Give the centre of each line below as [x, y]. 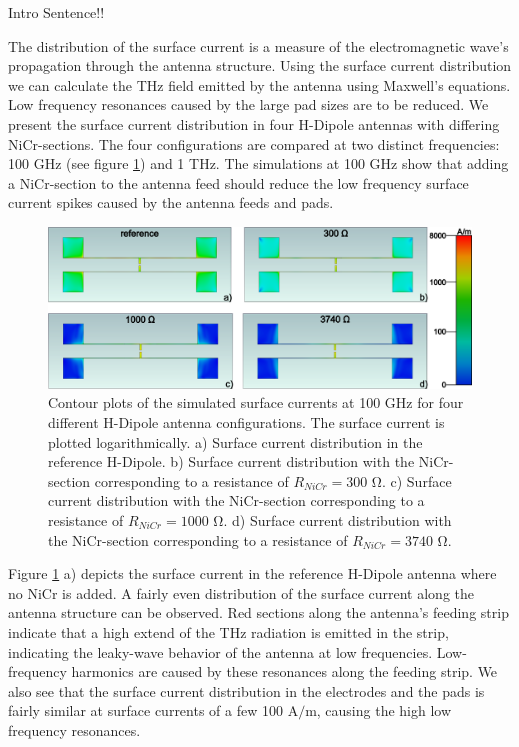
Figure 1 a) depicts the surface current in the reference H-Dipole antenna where [252, 573]
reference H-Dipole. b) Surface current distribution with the [231, 461]
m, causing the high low [378, 710]
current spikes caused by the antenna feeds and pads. [171, 202]
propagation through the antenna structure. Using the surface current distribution [260, 65]
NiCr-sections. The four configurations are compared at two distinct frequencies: [254, 143]
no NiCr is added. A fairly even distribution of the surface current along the [241, 592]
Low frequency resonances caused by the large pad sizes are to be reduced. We [248, 104]
